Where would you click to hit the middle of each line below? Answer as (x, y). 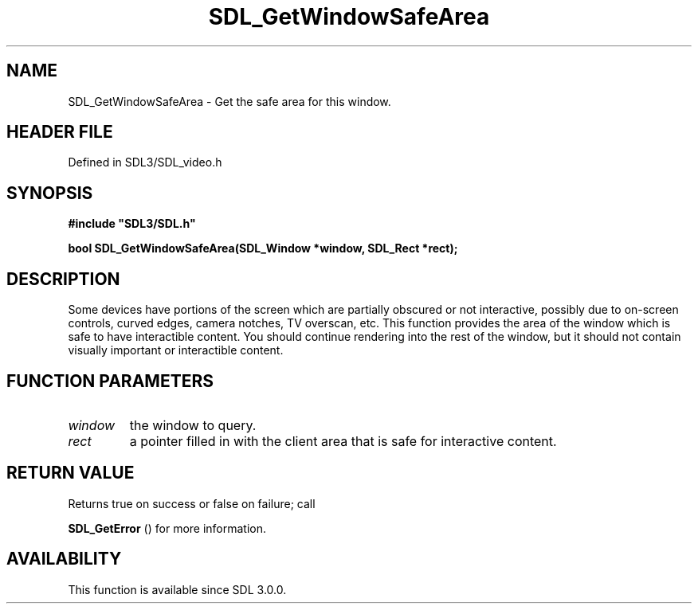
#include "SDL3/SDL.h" (132, 224)
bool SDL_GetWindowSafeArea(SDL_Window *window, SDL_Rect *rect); (263, 248)
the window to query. (193, 425)
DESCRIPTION (63, 279)
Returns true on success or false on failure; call (192, 503)
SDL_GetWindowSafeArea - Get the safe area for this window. (229, 101)
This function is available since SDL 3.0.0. (177, 589)
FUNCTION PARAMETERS (110, 381)
